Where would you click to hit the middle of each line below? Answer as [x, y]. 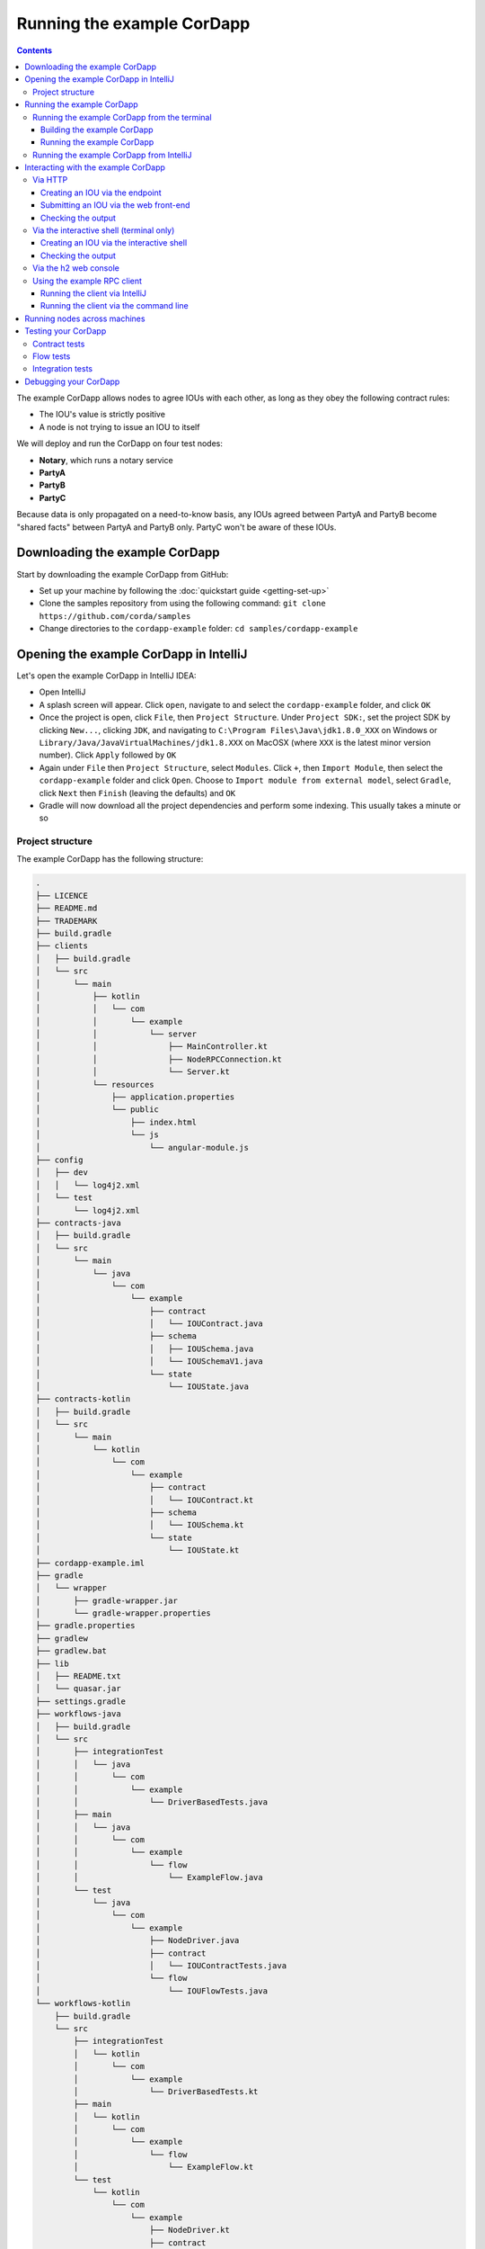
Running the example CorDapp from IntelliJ [112, 155]
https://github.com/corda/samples [115, 616]
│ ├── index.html [116, 1122]
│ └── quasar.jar [78, 1689]
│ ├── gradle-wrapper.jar [107, 1600]
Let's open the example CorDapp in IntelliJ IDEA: [106, 676]
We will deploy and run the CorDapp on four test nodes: [120, 444]
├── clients [62, 946]
